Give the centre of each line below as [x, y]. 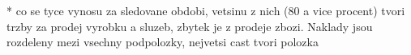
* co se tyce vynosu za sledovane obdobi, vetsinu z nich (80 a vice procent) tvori [206, 10]
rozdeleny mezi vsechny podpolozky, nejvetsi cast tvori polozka [163, 42]
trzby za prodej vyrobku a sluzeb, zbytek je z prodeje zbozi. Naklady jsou [190, 26]
